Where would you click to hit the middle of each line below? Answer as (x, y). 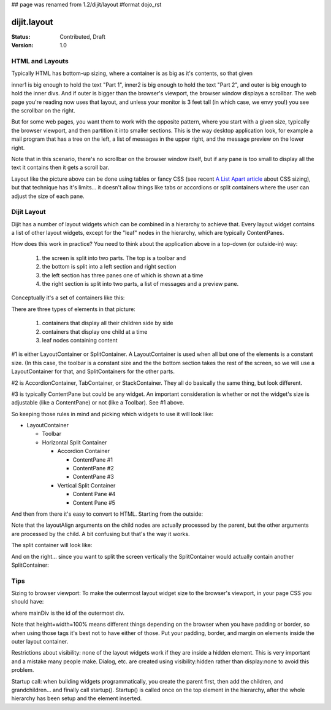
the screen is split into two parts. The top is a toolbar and (114, 258)
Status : (21, 36)
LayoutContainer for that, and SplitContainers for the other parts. (93, 371)
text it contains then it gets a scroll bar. (60, 168)
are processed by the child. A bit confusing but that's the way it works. (101, 534)
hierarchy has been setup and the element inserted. (77, 698)
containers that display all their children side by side (108, 323)
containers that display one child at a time (95, 331)
